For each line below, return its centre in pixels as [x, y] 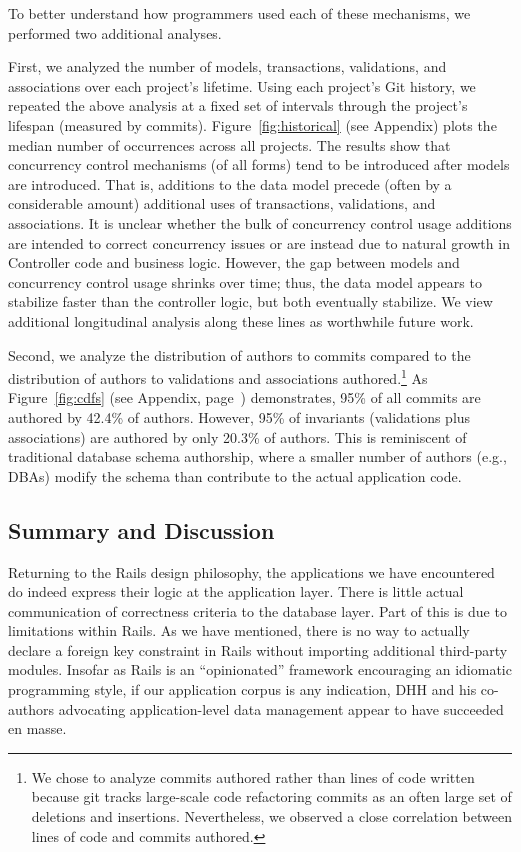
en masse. [37, 728]
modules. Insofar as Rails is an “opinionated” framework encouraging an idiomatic [260, 669]
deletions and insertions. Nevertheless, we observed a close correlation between [271, 816]
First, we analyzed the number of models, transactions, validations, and [227, 66]
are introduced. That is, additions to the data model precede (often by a [230, 183]
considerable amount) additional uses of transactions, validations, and [222, 203]
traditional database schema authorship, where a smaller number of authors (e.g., [257, 456]
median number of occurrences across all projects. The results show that [229, 144]
